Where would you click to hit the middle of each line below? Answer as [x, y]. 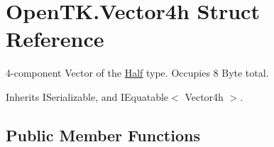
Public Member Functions [103, 135]
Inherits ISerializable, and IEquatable [87, 96]
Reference [55, 39]
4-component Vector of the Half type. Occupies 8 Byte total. [137, 73]
